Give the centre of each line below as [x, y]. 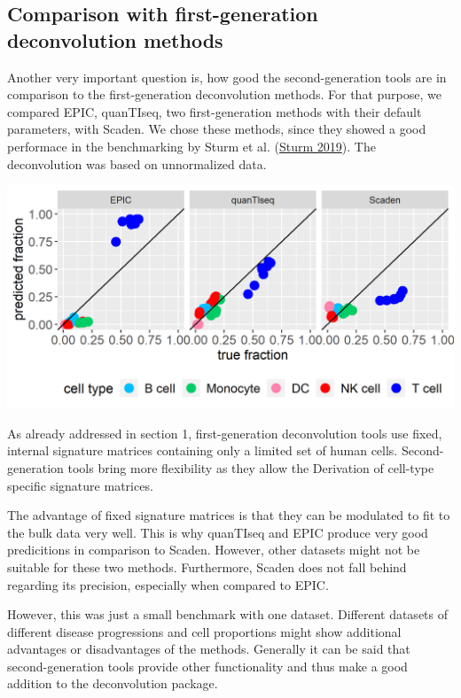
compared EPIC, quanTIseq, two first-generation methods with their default [215, 111]
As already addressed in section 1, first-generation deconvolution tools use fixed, [225, 433]
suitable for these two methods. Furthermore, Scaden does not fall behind [207, 566]
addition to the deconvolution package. [113, 683]
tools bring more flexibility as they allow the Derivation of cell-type [251, 467]
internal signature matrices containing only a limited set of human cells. [203, 450]
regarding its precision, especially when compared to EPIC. [168, 584]
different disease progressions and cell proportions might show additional [204, 631]
